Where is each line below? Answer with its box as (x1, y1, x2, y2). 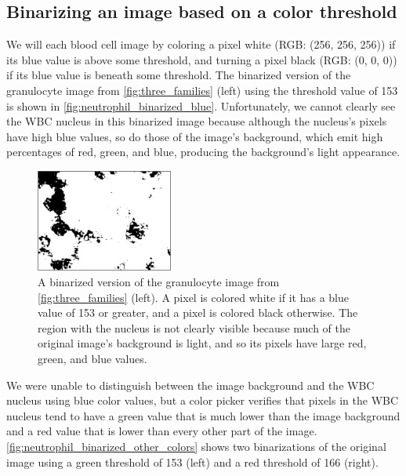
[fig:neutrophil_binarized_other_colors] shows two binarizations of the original (6, 438, 386, 454)
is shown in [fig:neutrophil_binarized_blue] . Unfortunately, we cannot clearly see (6, 97, 396, 114)
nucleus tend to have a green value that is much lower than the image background (6, 407, 401, 423)
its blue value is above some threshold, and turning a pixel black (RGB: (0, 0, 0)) (6, 51, 397, 67)
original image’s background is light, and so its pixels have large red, (38, 335, 367, 351)
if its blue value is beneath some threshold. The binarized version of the (6, 67, 351, 83)
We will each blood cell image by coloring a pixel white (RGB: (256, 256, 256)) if (6, 36, 396, 53)
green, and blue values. (38, 350, 147, 366)
